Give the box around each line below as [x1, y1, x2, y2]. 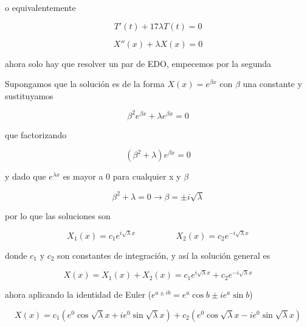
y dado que [5, 170, 46, 183]
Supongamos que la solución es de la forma [5, 77, 165, 90]
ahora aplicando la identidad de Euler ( [5, 288, 152, 301]
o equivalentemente [5, 1, 76, 13]
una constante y [243, 77, 302, 90]
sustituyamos [5, 89, 53, 102]
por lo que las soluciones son [5, 209, 111, 222]
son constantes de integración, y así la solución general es [57, 248, 271, 261]
